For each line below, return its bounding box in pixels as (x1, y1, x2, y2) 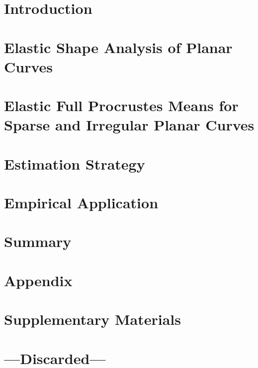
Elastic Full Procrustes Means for (4, 95, 239, 116)
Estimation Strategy (4, 153, 145, 174)
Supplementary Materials (4, 309, 181, 329)
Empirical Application (4, 192, 159, 213)
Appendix (4, 270, 73, 290)
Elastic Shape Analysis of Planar (4, 37, 233, 57)
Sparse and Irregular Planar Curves (4, 115, 255, 135)
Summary (4, 231, 72, 251)
